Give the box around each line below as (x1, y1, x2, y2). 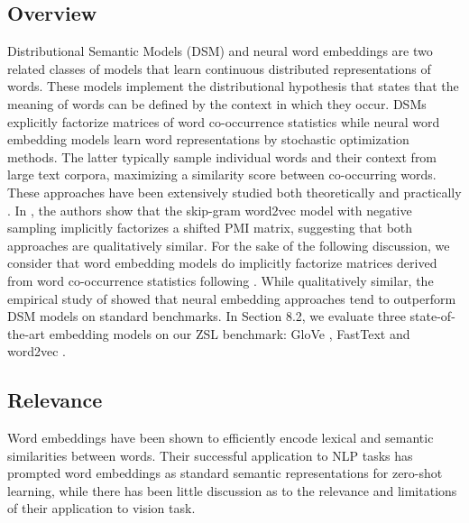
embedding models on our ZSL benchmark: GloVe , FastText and (49, 324, 410, 343)
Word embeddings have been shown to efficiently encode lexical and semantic (7, 428, 434, 447)
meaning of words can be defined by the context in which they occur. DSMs (7, 94, 427, 113)
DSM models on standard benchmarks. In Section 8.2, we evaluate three (7, 307, 406, 326)
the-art (7, 324, 46, 343)
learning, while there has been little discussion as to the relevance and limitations (7, 481, 457, 500)
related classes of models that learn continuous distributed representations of (7, 59, 431, 78)
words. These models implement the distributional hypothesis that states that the (7, 77, 459, 96)
